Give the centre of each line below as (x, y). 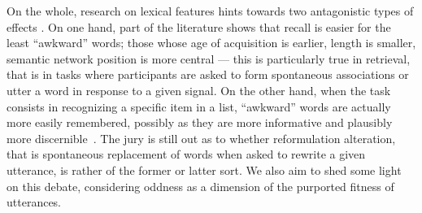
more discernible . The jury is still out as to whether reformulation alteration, (201, 138)
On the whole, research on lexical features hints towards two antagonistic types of (210, 11)
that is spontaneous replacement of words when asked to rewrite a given (186, 154)
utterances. (34, 202)
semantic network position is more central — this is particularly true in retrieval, (209, 58)
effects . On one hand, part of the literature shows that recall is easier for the (199, 26)
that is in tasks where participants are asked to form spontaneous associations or (208, 74)
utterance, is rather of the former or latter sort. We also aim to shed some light (204, 170)
